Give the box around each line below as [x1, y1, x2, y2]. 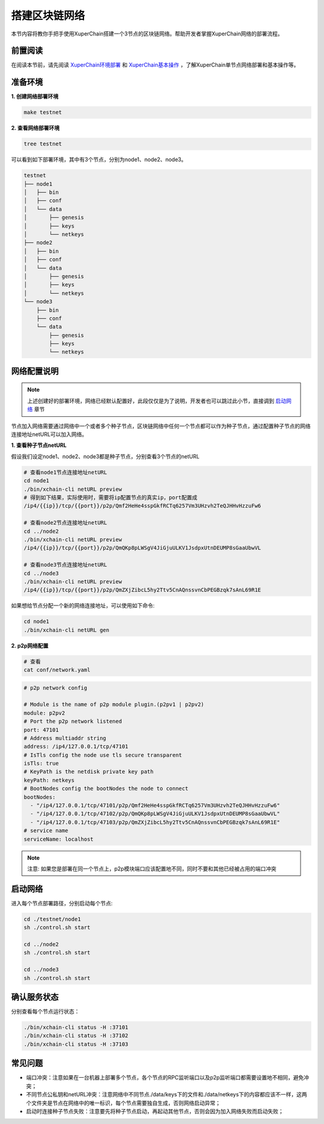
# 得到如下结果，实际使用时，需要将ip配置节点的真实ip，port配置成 [23, 494, 197, 501]
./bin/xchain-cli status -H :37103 [23, 1040, 128, 1048]
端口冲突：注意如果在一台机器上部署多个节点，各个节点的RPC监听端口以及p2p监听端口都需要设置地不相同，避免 [26, 1074, 304, 1081]
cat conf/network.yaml [23, 667, 91, 673]
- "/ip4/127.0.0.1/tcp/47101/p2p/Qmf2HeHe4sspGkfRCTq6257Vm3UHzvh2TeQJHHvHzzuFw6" [30, 802, 280, 809]
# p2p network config [23, 684, 88, 691]
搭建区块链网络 [11, 9, 85, 22]
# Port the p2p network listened [23, 718, 122, 725]
